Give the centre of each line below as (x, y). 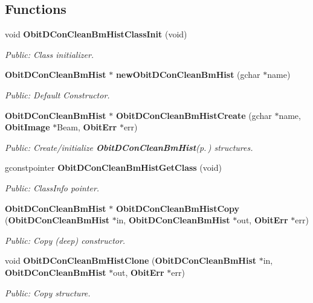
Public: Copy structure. (48, 292)
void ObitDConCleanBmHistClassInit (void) (96, 34)
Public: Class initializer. (50, 54)
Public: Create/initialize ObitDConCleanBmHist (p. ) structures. (129, 147)
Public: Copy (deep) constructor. (65, 240)
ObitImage (27, 127)
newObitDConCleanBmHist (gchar (188, 75)
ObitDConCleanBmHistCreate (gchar (194, 115)
